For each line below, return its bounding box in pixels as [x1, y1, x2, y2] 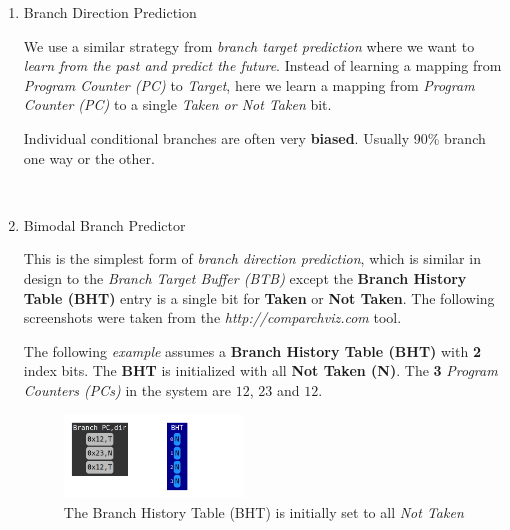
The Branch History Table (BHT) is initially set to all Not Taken [63, 501, 464, 522]
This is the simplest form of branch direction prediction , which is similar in [23, 248, 481, 269]
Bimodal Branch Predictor [23, 214, 186, 235]
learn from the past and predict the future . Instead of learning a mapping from [23, 55, 502, 76]
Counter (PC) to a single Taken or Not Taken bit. [23, 94, 332, 115]
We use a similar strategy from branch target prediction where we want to [23, 35, 475, 56]
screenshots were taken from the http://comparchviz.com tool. [23, 307, 402, 328]
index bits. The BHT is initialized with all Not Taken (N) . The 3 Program [23, 360, 498, 381]
